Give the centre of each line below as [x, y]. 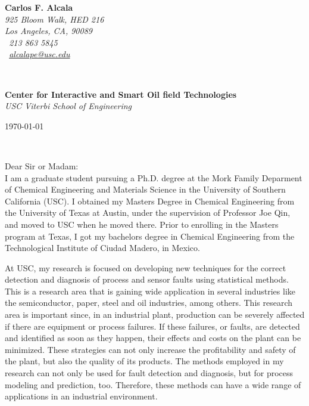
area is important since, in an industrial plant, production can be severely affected [155, 314]
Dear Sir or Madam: [42, 165]
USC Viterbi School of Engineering [68, 106]
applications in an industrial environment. [81, 396]
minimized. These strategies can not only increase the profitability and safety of [150, 349]
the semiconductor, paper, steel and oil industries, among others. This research [149, 303]
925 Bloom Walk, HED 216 [54, 19]
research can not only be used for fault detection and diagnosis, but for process [149, 373]
